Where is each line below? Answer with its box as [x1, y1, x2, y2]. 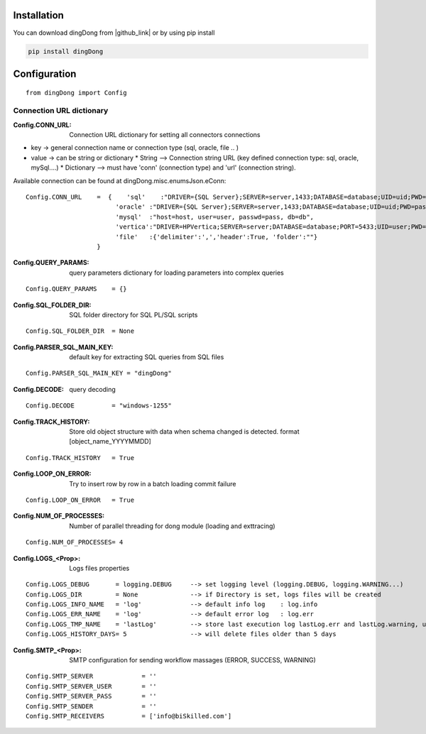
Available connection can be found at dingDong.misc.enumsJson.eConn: [13, 176, 226, 185]
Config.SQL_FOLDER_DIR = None [26, 327, 135, 335]
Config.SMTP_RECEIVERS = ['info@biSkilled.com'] [26, 712, 232, 720]
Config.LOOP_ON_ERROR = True [26, 495, 135, 504]
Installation [13, 9, 64, 21]
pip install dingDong [28, 47, 104, 55]
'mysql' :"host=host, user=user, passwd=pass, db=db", [115, 213, 315, 221]
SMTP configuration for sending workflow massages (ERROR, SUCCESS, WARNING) [69, 656, 316, 664]
